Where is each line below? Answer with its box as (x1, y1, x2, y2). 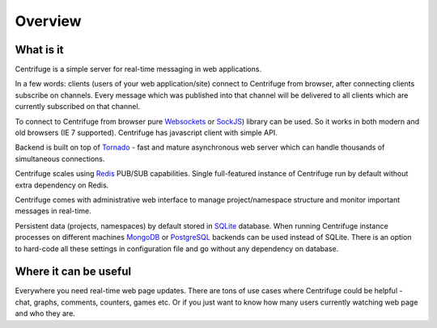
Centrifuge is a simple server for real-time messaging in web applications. (15, 65, 262, 74)
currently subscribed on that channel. (15, 102, 141, 111)
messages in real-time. (15, 206, 92, 216)
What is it (15, 43, 64, 57)
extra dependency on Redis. (15, 180, 109, 190)
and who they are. (15, 309, 76, 318)
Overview (15, 12, 82, 30)
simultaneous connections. (15, 153, 105, 163)
